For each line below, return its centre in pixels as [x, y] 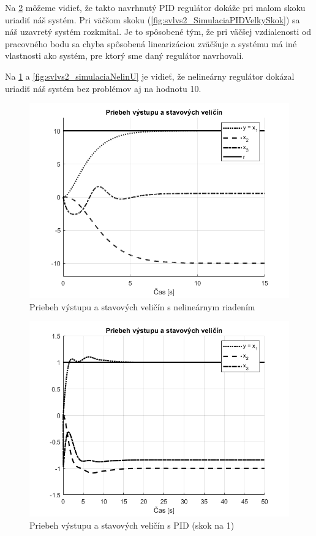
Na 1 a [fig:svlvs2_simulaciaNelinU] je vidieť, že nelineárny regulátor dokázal [150, 76]
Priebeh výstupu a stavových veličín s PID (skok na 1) [132, 525]
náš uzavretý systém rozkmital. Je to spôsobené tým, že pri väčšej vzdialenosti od [158, 32]
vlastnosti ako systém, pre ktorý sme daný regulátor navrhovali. [125, 56]
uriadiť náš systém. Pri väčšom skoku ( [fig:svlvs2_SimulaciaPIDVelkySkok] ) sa [152, 19]
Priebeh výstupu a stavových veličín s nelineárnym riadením [142, 306]
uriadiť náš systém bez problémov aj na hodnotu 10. [103, 88]
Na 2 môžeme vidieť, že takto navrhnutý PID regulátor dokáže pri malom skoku [155, 7]
